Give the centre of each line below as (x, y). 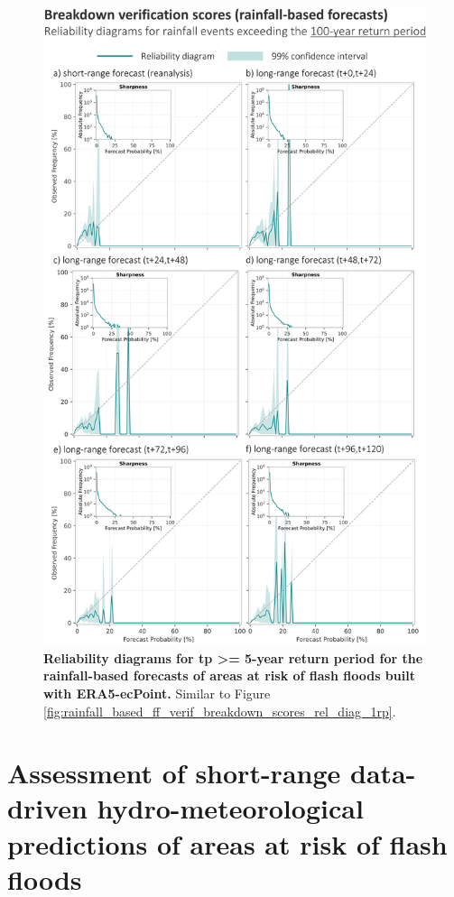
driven (47, 808)
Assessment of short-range (174, 773)
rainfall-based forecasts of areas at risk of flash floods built (229, 675)
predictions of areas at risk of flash (227, 843)
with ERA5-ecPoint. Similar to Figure (157, 693)
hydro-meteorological (230, 808)
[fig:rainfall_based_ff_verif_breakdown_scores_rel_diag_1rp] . (220, 711)
